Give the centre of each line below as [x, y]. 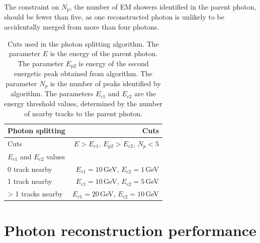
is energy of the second [114, 63]
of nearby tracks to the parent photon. [83, 113]
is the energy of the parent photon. [104, 53]
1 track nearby [30, 181]
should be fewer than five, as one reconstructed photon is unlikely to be [114, 17]
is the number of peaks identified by [105, 83]
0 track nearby [30, 169]
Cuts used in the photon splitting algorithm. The [83, 43]
